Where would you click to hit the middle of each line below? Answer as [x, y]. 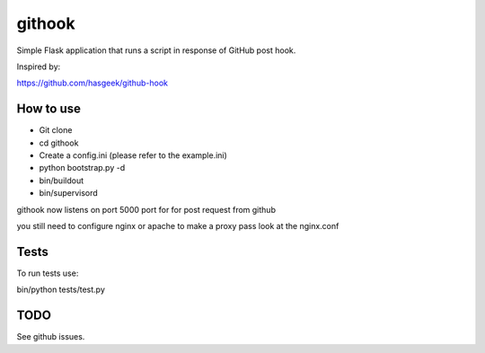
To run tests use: [48, 273]
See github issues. [51, 337]
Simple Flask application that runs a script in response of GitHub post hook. [156, 50]
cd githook [59, 143]
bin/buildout [62, 181]
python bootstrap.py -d [82, 168]
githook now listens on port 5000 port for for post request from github [146, 209]
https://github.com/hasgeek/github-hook [92, 83]
